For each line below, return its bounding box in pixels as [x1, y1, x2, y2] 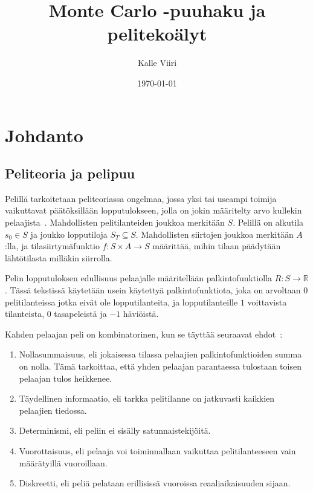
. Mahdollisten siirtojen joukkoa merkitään [135, 227, 294, 240]
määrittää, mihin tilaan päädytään [152, 240, 281, 252]
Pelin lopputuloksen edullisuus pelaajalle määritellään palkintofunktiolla [5, 272, 272, 284]
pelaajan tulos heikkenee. [19, 371, 112, 384]
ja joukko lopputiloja [30, 227, 108, 240]
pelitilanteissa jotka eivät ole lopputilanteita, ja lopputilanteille [5, 295, 238, 308]
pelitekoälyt [107, 21, 207, 46]
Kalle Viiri [137, 56, 177, 69]
